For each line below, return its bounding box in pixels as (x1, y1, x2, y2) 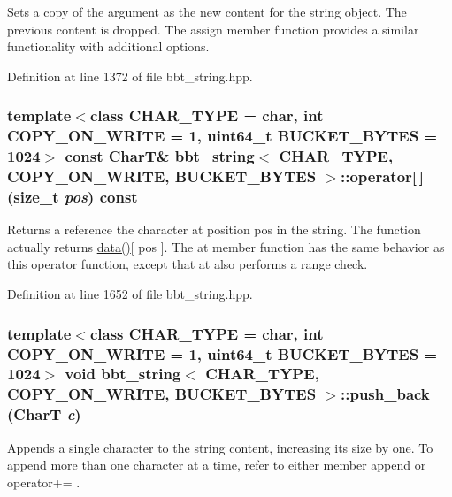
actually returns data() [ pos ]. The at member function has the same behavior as (7, 237, 445, 256)
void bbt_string (65, 363, 181, 385)
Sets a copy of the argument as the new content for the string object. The (7, 3, 407, 20)
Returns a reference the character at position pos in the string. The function (7, 220, 421, 239)
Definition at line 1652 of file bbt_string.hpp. (7, 285, 253, 303)
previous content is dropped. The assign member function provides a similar (7, 19, 419, 38)
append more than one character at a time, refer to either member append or (7, 455, 426, 474)
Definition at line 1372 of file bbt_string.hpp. (7, 66, 253, 85)
